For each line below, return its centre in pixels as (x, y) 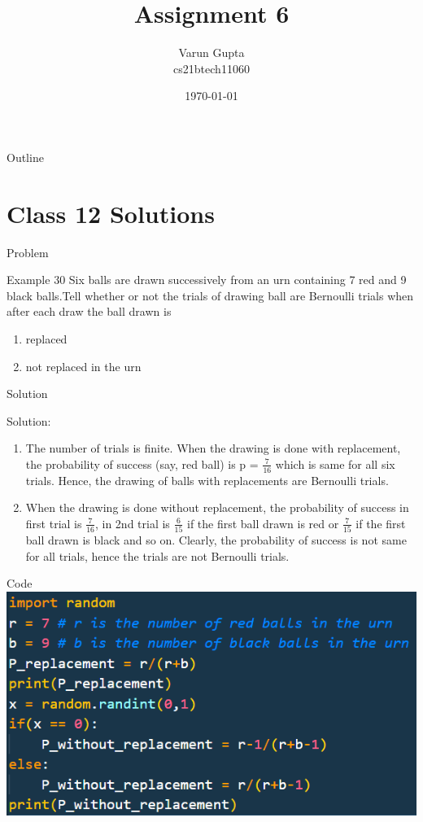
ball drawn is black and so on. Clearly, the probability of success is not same (216, 540)
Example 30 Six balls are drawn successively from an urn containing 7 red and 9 (207, 280)
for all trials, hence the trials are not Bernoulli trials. (157, 555)
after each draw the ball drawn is (89, 311)
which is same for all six (335, 463)
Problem (28, 252)
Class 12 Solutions (111, 213)
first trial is (54, 523)
